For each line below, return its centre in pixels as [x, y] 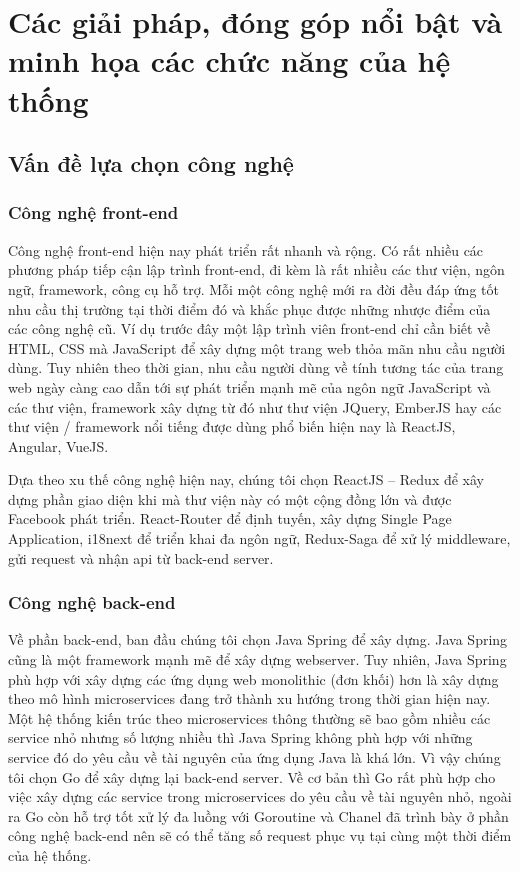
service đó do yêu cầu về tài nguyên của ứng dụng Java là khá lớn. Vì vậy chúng [254, 757]
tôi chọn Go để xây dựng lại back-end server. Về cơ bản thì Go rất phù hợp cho [252, 776]
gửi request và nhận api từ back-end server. [141, 557]
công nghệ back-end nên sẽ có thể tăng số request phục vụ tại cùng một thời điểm [260, 835]
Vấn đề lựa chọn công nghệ [151, 163]
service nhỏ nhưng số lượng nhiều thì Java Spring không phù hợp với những [240, 737]
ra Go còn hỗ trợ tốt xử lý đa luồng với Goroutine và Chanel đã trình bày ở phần [258, 815]
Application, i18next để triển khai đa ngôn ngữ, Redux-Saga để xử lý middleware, [259, 538]
